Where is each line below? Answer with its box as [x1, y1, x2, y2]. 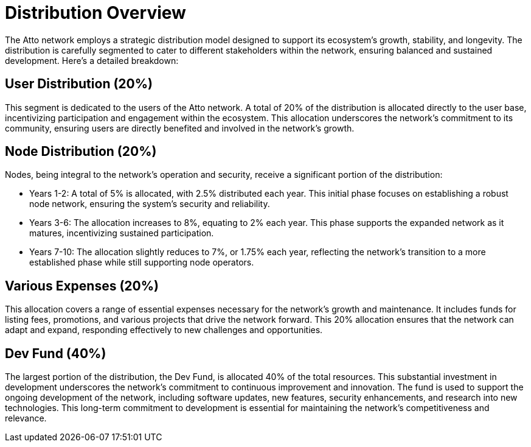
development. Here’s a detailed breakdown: [5, 55, 179, 66]
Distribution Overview [5, 2, 186, 23]
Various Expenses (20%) [5, 278, 159, 294]
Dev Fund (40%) [5, 345, 106, 361]
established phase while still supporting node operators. [29, 257, 254, 268]
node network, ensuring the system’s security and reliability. [29, 199, 270, 209]
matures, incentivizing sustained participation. [29, 228, 214, 239]
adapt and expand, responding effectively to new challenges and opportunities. [5, 325, 323, 336]
